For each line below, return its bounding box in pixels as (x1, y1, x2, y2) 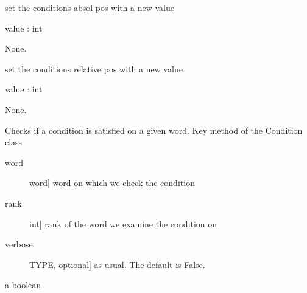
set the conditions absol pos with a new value (5, 1, 174, 13)
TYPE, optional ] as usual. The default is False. (29, 258, 205, 271)
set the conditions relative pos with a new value (5, 62, 183, 75)
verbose (5, 238, 33, 250)
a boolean (5, 278, 41, 291)
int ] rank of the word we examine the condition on (29, 217, 217, 230)
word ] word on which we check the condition (29, 176, 195, 189)
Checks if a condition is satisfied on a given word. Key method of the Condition (5, 123, 303, 136)
